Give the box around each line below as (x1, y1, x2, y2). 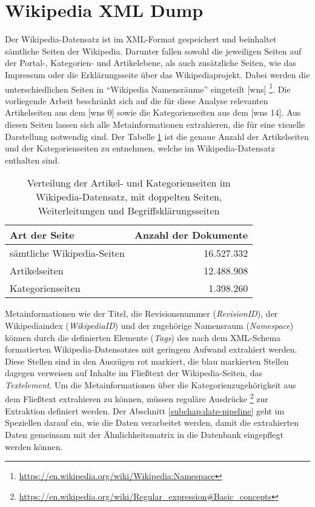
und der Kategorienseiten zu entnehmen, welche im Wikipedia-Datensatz (5, 142, 275, 154)
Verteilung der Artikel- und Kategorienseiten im (27, 176, 231, 190)
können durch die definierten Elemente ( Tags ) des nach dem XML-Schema (5, 331, 281, 343)
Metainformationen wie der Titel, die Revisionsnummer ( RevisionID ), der (5, 307, 278, 320)
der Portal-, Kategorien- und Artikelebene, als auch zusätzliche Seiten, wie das (5, 56, 296, 69)
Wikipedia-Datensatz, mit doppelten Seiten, (35, 190, 222, 204)
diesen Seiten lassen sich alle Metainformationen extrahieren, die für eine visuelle (5, 118, 305, 130)
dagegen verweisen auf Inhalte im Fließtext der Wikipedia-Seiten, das (5, 366, 263, 379)
